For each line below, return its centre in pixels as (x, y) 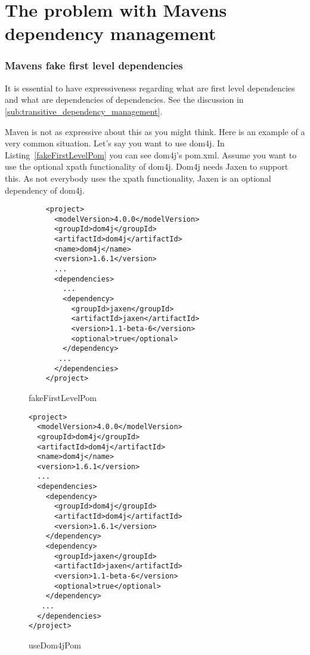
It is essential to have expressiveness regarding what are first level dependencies (150, 88)
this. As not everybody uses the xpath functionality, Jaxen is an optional (138, 178)
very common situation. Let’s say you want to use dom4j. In (115, 143)
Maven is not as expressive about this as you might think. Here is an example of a (155, 131)
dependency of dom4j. (45, 190)
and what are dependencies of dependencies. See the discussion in (124, 100)
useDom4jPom (55, 645)
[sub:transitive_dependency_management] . (84, 111)
